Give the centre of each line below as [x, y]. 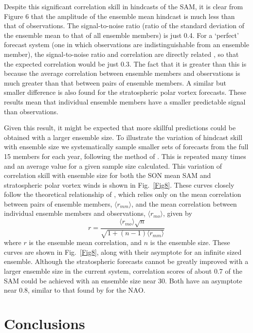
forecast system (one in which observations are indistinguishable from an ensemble [126, 44]
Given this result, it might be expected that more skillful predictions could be [120, 128]
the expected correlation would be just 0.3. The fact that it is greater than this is [125, 63]
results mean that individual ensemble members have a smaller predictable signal [125, 101]
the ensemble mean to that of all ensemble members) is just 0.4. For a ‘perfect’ [121, 35]
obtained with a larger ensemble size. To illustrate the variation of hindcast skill [123, 137]
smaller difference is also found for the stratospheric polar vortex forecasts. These [125, 92]
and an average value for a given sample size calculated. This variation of [113, 166]
